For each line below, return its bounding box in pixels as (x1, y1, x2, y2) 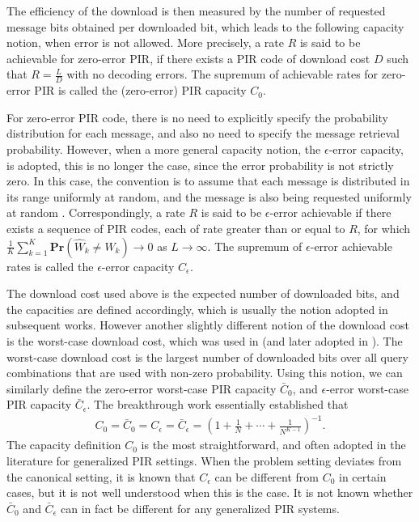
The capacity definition (6, 436, 121, 453)
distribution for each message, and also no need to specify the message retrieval (6, 125, 400, 142)
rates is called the (6, 257, 94, 274)
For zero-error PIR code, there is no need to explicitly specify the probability (6, 108, 388, 125)
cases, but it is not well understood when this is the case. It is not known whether (6, 484, 413, 501)
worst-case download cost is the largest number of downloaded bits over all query (6, 348, 408, 365)
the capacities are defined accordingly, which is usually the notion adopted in (6, 300, 388, 317)
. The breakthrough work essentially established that (87, 396, 349, 413)
